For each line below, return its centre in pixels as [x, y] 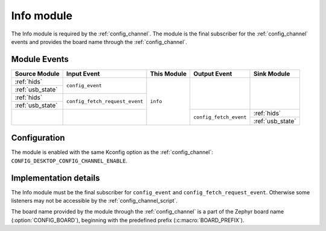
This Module [168, 73]
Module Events [40, 59]
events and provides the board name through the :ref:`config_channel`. [99, 42]
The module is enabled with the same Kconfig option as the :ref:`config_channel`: [112, 152]
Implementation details [56, 178]
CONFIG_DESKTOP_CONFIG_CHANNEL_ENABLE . [69, 161]
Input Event [83, 73]
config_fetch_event [220, 117]
